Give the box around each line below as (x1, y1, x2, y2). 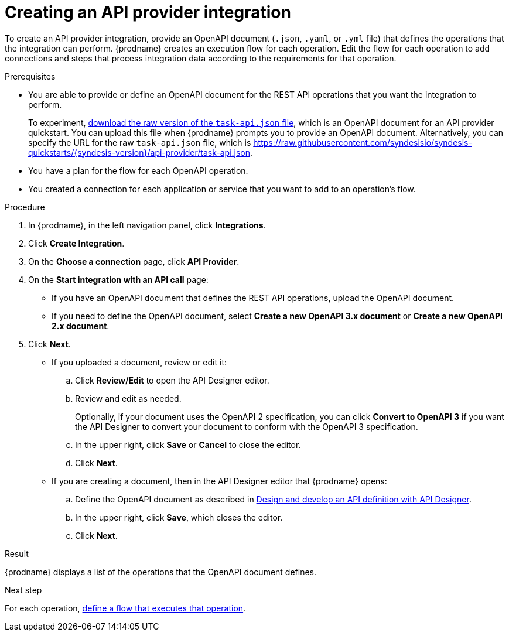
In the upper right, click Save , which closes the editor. (75, 512, 283, 522)
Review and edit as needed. (75, 393, 182, 404)
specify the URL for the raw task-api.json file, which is (28, 137, 251, 148)
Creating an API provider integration (5, 2, 291, 22)
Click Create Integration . (28, 238, 125, 248)
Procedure (5, 201, 45, 212)
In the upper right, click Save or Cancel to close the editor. (75, 439, 301, 450)
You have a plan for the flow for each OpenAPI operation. (28, 165, 248, 176)
